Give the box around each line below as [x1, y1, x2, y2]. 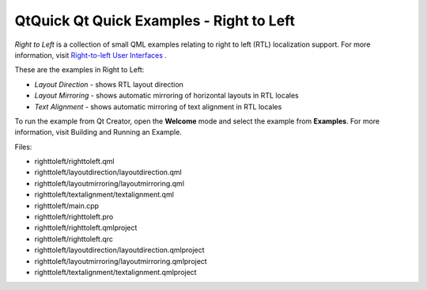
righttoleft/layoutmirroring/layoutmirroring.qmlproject [34, 256, 207, 265]
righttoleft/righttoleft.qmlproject [34, 223, 138, 233]
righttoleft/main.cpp [34, 200, 99, 210]
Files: [14, 142, 32, 151]
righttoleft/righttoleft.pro [34, 212, 114, 222]
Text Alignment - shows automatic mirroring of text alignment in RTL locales [34, 101, 282, 111]
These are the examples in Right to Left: [14, 65, 145, 74]
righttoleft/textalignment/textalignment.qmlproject [34, 267, 197, 277]
